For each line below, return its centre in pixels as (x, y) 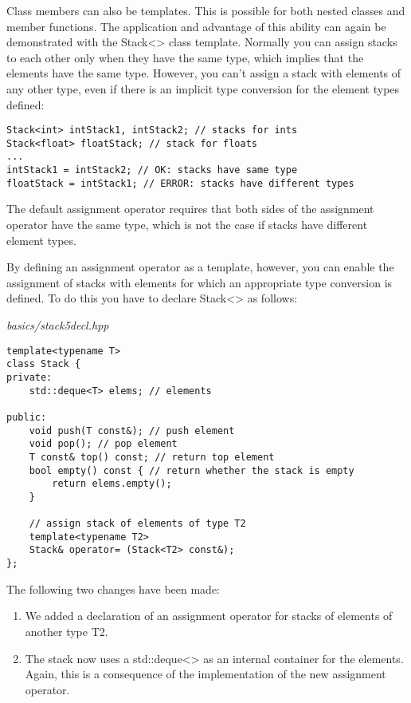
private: (29, 377)
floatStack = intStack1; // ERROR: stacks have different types (180, 183)
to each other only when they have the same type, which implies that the (185, 57)
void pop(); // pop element (103, 444)
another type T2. (67, 631)
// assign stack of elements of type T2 (137, 524)
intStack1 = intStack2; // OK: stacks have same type (152, 170)
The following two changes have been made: (113, 588)
